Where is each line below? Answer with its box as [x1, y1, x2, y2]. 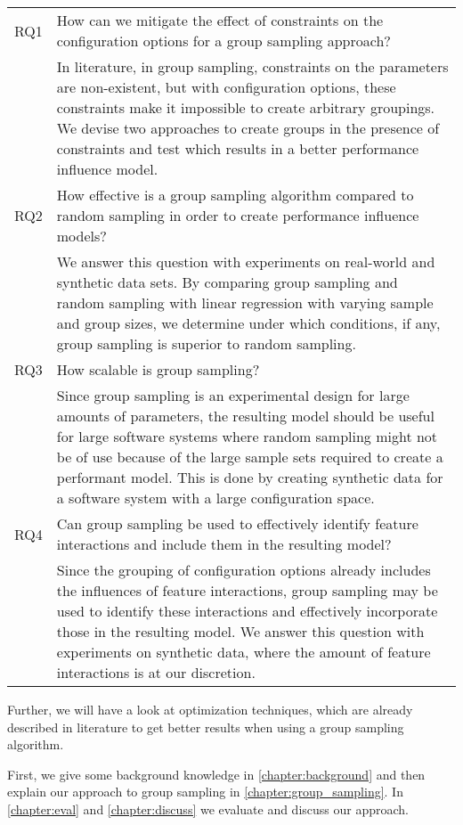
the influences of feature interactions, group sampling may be [56, 580, 438, 600]
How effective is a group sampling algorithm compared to [56, 184, 414, 205]
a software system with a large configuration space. [56, 487, 375, 508]
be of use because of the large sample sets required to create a [56, 446, 443, 467]
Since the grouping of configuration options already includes [56, 560, 431, 580]
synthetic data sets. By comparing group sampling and [56, 272, 398, 292]
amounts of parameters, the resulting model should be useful [56, 405, 435, 426]
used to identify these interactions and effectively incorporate [56, 600, 438, 621]
